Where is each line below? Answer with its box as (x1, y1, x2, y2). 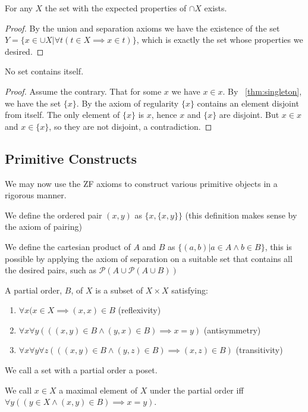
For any (5, 2, 33, 14)
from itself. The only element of (5, 108, 120, 121)
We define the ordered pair (5, 208, 102, 221)
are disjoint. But (219, 108, 279, 121)
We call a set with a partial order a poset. (5, 364, 158, 376)
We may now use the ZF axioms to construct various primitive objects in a (5, 177, 278, 189)
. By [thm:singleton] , (222, 85, 302, 97)
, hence (151, 108, 177, 121)
